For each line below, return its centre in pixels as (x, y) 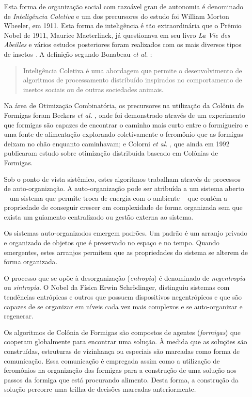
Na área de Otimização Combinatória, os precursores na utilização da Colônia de (124, 105)
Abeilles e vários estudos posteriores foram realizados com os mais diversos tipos (123, 44)
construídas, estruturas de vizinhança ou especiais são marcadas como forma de (122, 351)
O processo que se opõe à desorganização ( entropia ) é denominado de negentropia (125, 278)
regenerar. (19, 316)
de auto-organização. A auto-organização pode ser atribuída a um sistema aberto (124, 188)
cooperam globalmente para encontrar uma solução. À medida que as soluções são (126, 341)
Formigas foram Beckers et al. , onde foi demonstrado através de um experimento (125, 115)
